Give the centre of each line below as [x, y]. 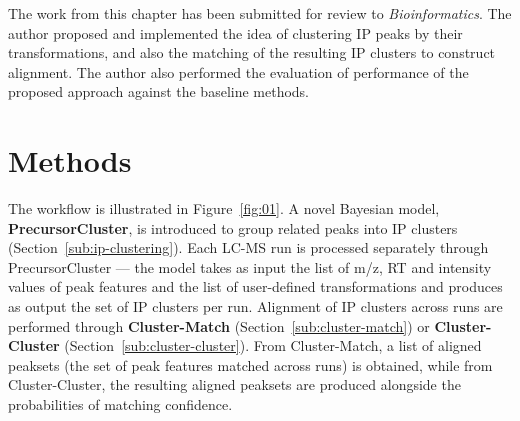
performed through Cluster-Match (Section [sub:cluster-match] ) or [219, 325]
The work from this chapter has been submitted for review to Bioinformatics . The [260, 13]
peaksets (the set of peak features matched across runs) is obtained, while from [250, 364]
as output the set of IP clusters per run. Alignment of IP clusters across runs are [255, 306]
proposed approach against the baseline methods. [159, 91]
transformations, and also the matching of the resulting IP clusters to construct [252, 52]
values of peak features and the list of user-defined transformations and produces [255, 286]
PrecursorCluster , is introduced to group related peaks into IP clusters [233, 227]
